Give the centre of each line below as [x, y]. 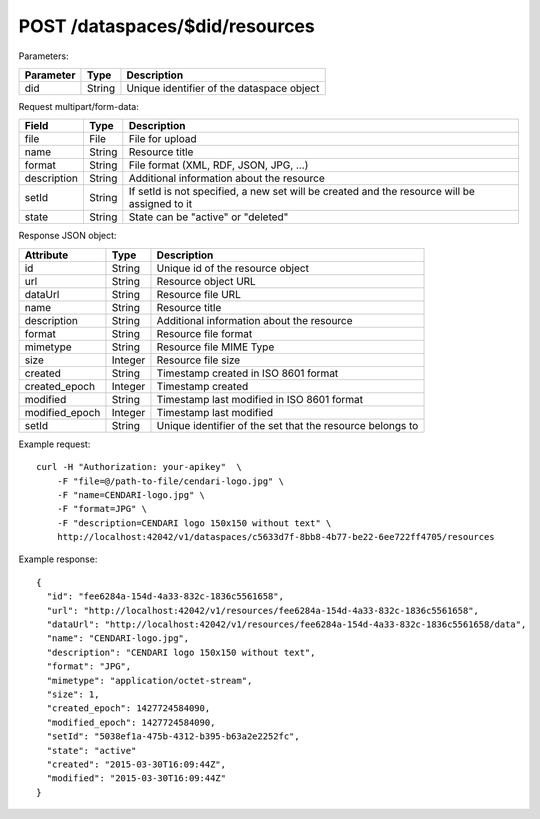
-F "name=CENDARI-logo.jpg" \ [130, 494]
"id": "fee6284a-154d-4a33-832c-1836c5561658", [165, 596]
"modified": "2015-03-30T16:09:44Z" [136, 778]
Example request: [54, 444]
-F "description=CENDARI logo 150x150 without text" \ [194, 523]
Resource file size [198, 360]
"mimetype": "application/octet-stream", [149, 680]
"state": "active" [91, 750]
